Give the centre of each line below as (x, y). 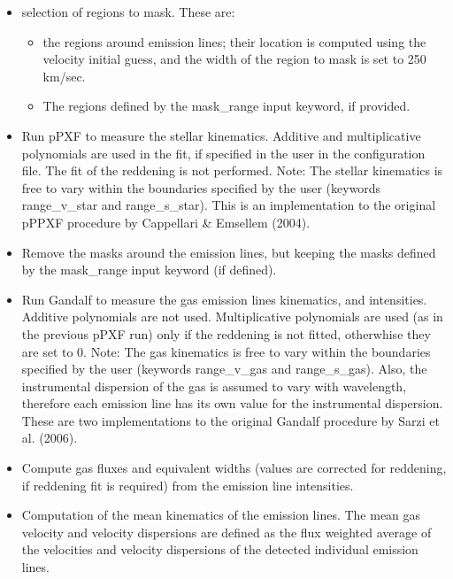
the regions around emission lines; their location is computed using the (234, 41)
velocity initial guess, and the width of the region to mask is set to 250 (234, 59)
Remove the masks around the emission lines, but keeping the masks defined (229, 252)
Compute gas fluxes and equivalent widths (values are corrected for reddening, (234, 468)
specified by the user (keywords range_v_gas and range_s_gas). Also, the (224, 369)
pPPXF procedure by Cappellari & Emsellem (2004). (166, 222)
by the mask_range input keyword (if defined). (149, 270)
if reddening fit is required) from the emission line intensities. (188, 485)
